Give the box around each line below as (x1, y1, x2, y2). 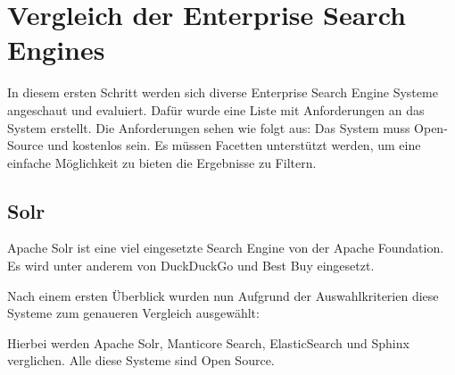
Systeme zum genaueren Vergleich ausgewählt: (7, 304, 260, 322)
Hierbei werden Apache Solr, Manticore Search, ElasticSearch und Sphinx (7, 333, 409, 352)
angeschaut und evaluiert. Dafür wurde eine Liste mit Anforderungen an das (7, 100, 425, 119)
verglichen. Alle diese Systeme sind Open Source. (7, 351, 275, 370)
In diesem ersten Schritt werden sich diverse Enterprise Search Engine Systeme (7, 83, 438, 102)
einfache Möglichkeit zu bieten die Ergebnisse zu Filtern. (7, 153, 317, 171)
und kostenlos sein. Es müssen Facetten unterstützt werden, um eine (47, 136, 421, 154)
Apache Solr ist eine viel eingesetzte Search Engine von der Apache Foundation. (7, 238, 444, 257)
